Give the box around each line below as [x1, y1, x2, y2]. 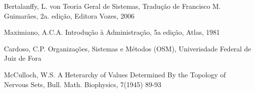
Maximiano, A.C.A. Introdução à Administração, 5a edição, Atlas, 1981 [4, 27, 220, 37]
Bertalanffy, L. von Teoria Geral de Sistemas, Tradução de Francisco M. [4, 1, 221, 11]
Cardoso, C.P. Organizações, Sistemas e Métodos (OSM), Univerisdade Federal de [4, 43, 251, 53]
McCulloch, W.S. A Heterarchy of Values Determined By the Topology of [4, 69, 226, 79]
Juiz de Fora [4, 53, 41, 63]
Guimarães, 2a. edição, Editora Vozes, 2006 [4, 10, 134, 21]
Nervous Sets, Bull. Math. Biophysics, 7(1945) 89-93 [4, 79, 161, 89]
